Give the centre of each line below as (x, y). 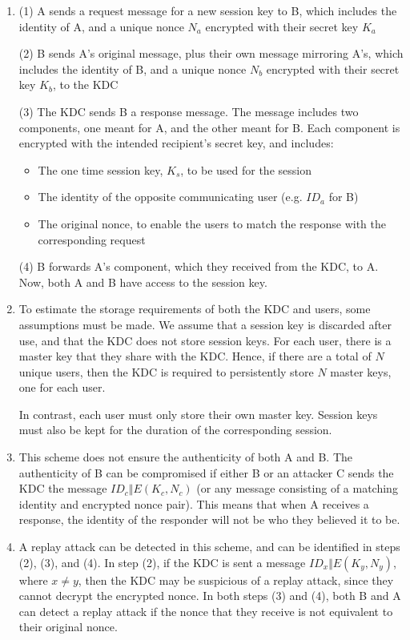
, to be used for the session (246, 169)
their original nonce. (68, 627)
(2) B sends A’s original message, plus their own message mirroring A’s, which (211, 53)
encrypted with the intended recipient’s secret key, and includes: (176, 143)
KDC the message (63, 488)
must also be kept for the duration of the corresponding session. (175, 430)
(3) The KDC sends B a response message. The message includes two (189, 111)
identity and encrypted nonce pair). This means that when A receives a (194, 503)
